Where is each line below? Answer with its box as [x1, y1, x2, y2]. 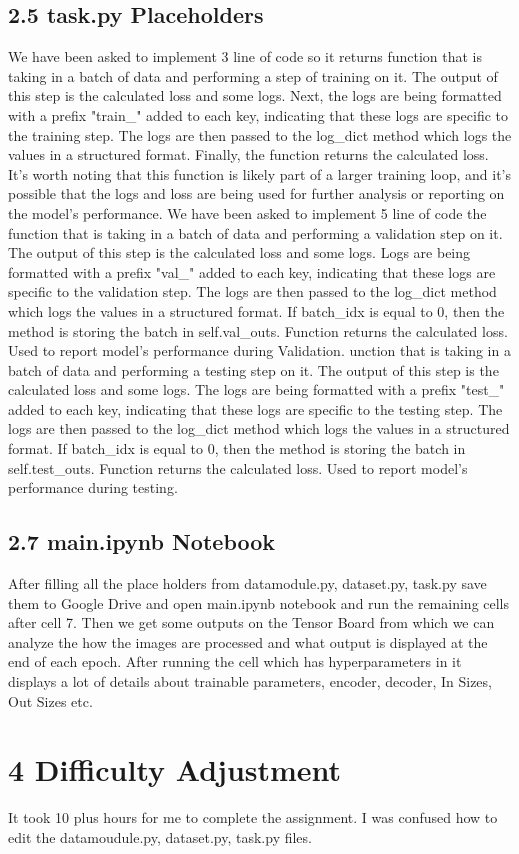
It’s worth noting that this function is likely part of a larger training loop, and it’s [8, 163, 512, 184]
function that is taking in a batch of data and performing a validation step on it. [8, 222, 503, 243]
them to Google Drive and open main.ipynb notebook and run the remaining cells [8, 592, 510, 613]
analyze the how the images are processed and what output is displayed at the [8, 631, 488, 652]
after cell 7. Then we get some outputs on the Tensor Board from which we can [8, 612, 495, 633]
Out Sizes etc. [8, 690, 93, 711]
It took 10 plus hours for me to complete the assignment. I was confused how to [8, 807, 498, 828]
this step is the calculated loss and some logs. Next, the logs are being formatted [8, 85, 502, 106]
